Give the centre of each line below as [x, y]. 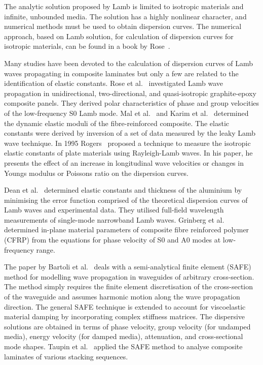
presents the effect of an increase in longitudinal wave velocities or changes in [124, 162]
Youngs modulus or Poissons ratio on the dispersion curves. [96, 173]
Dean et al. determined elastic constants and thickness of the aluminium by [123, 190]
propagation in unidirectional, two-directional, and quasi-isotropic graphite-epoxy [130, 93]
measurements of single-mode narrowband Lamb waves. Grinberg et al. [114, 219]
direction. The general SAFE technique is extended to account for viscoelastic [125, 306]
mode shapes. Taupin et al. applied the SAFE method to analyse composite [123, 346]
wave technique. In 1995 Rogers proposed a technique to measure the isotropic [127, 143]
